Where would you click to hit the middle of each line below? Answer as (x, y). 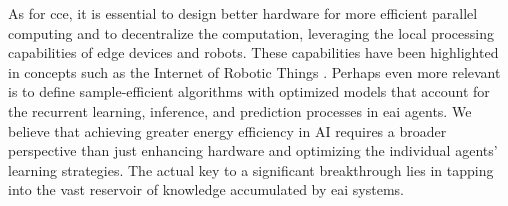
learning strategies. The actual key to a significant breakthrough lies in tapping (251, 169)
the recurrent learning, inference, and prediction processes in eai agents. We (240, 110)
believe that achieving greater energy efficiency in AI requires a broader (227, 130)
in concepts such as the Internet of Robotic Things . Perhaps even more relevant (254, 71)
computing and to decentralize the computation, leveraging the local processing (251, 32)
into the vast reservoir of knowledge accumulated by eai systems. (206, 189)
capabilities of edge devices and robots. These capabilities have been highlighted (253, 52)
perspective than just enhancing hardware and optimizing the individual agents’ (253, 150)
